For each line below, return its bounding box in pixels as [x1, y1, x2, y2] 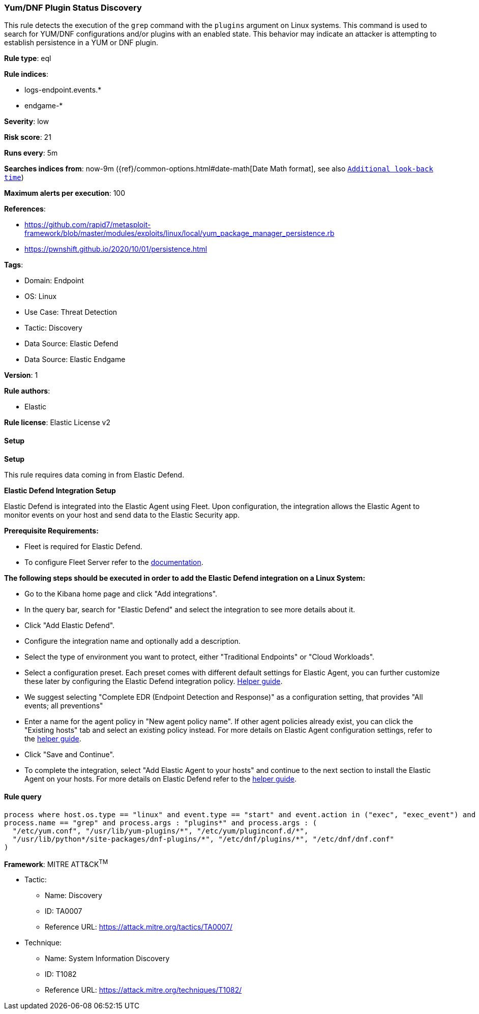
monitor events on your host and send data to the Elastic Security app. [4, 510, 240, 519]
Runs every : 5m [4, 148, 58, 158]
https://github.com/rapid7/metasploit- [24, 220, 151, 229]
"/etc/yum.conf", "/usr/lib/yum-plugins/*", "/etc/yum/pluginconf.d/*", [12, 826, 309, 835]
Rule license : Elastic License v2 [4, 418, 110, 427]
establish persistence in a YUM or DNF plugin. [4, 38, 159, 47]
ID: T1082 [45, 970, 77, 979]
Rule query [4, 792, 42, 801]
